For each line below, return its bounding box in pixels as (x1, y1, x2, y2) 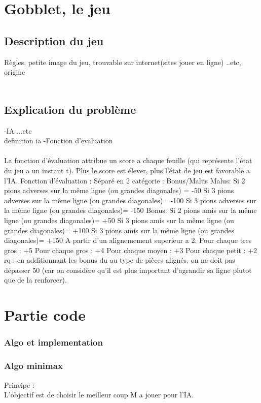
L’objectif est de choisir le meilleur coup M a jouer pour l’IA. (4, 389, 194, 400)
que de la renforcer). (4, 274, 67, 285)
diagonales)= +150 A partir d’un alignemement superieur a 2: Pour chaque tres (4, 235, 252, 245)
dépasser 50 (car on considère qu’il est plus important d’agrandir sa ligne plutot (4, 264, 252, 275)
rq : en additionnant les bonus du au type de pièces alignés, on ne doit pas (4, 255, 235, 265)
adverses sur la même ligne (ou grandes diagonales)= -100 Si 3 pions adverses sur (4, 195, 256, 205)
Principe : (4, 379, 34, 390)
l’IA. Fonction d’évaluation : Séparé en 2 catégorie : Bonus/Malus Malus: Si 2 (4, 175, 245, 185)
